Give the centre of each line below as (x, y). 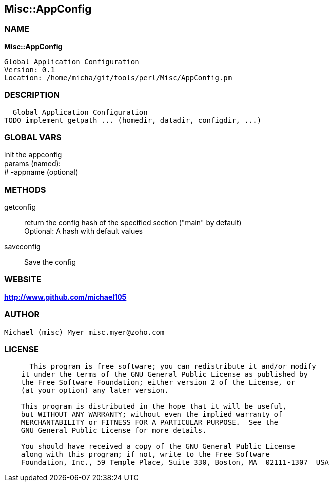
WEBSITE (23, 280)
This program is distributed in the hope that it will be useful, (154, 407)
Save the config (50, 262)
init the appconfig (33, 155)
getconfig (20, 207)
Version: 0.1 (30, 69)
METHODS (25, 189)
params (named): (32, 164)
